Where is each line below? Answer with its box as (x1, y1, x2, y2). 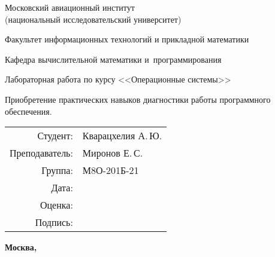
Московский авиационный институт (5, 1, 135, 13)
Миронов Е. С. (82, 146, 143, 160)
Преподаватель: (10, 146, 73, 160)
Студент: (37, 128, 73, 143)
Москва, (5, 241, 37, 253)
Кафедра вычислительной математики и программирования (5, 53, 222, 65)
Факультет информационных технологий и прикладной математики (5, 33, 249, 45)
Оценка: (40, 198, 73, 212)
